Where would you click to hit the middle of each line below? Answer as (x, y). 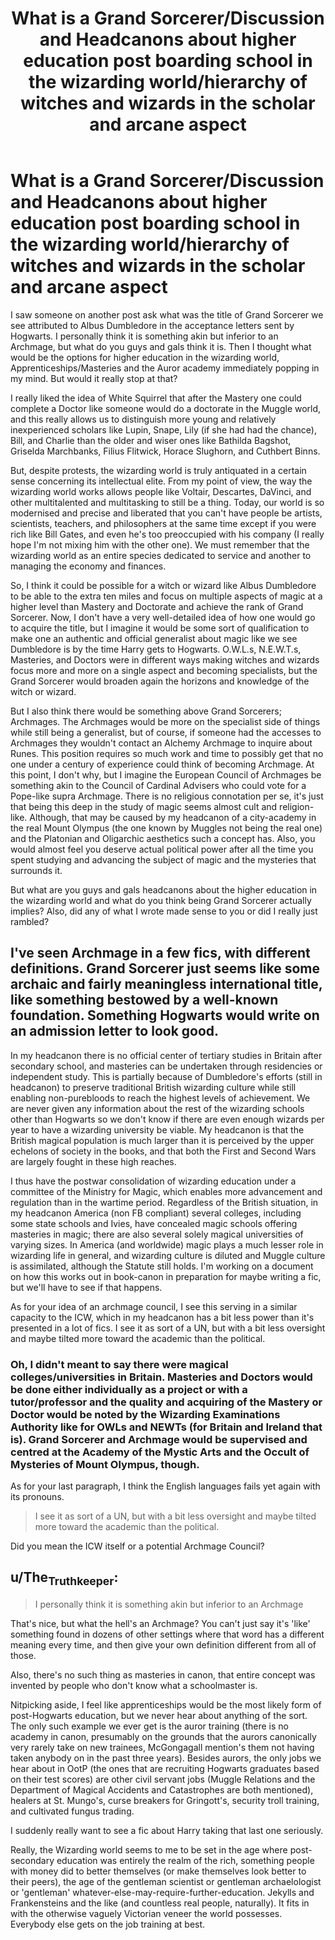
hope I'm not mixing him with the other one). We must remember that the (160, 544)
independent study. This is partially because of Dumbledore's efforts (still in (166, 1076)
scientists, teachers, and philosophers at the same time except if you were (163, 523)
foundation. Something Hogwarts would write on (165, 1015)
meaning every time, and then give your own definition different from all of (163, 1645)
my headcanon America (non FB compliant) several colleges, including (156, 1213)
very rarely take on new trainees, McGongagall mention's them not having (162, 1748)
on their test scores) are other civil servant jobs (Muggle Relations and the (163, 1779)
